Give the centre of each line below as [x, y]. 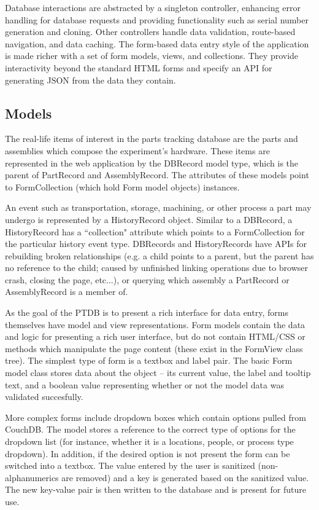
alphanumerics [32, 477]
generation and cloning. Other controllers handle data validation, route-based [150, 32]
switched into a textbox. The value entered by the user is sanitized [130, 465]
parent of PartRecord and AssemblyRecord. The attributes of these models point [157, 175]
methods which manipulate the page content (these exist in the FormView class [154, 348]
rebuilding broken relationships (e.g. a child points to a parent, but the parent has [159, 255]
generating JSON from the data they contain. [90, 80]
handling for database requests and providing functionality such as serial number [157, 19]
